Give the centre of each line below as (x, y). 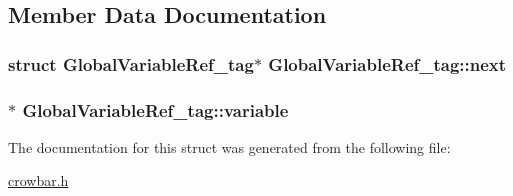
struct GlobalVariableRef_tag (131, 63)
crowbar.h (38, 180)
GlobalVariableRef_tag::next (387, 63)
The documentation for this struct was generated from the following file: (229, 146)
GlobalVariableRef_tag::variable (155, 109)
